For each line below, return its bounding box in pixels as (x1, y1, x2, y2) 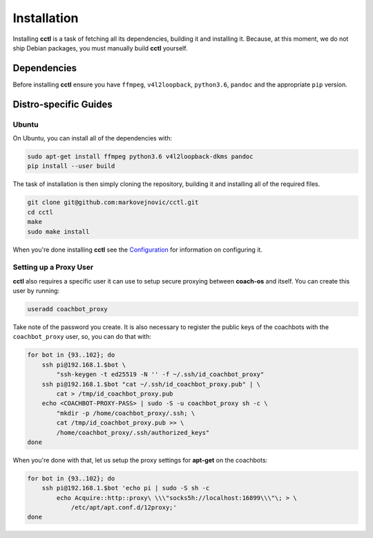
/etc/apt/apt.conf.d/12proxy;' (70, 503, 178, 512)
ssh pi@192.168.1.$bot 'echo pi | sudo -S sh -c (41, 484, 210, 492)
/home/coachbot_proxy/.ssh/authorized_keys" (56, 429, 210, 436)
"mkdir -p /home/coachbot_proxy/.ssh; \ (56, 409, 195, 417)
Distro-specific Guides (12, 98, 113, 110)
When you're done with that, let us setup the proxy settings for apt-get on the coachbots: (12, 456, 268, 464)
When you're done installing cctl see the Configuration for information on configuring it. (12, 245, 262, 254)
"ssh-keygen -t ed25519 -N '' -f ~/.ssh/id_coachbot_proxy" (56, 371, 265, 378)
